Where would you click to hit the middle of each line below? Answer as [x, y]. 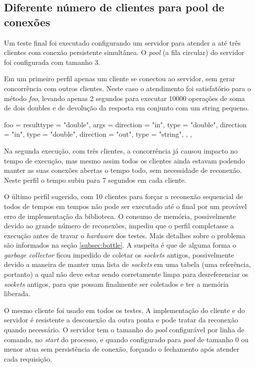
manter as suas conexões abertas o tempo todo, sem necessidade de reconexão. [123, 170]
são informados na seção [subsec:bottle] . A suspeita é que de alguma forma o [120, 245]
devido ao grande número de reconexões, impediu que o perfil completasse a [119, 226]
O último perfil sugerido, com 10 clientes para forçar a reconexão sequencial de [124, 196]
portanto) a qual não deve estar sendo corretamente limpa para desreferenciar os [126, 274]
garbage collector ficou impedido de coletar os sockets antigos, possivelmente [119, 254]
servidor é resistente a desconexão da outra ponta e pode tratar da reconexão [121, 320]
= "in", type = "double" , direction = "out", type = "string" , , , [98, 134]
